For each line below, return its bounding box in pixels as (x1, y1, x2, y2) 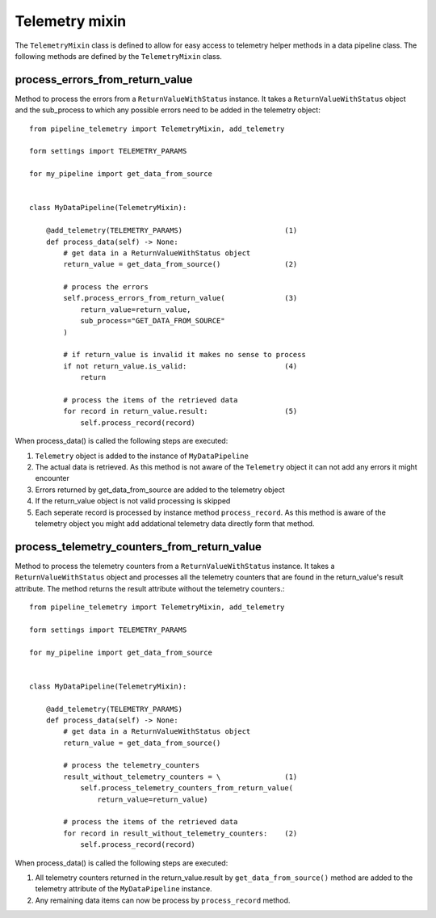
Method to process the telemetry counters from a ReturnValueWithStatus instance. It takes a (15, 561, 335, 571)
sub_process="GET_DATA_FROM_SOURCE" (80, 316, 225, 326)
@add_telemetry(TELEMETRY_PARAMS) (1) (45, 226, 298, 235)
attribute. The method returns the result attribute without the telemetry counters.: (15, 583, 285, 593)
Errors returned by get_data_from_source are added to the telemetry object (35, 485, 285, 495)
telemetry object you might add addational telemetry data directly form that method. (35, 518, 315, 528)
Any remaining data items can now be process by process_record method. (35, 895, 291, 905)
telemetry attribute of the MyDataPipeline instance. (35, 884, 213, 894)
